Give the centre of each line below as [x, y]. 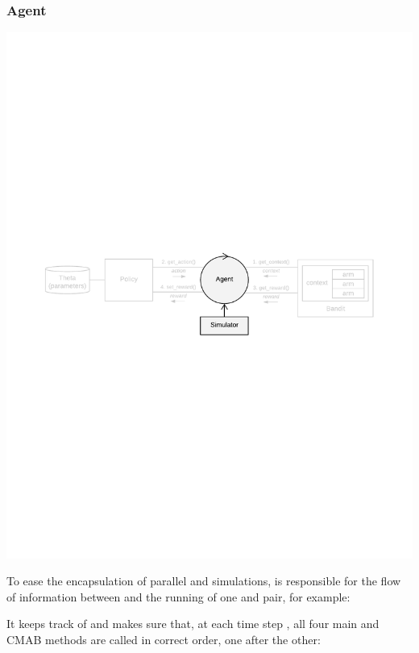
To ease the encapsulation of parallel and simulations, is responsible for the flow [204, 581]
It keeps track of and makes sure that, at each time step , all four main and [193, 624]
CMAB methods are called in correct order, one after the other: [164, 640]
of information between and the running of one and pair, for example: [178, 596]
